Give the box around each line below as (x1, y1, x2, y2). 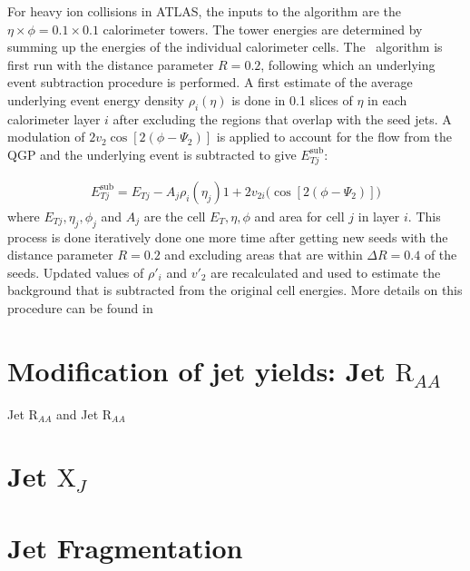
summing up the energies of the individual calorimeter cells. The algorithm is (7, 37, 443, 56)
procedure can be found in (7, 298, 153, 317)
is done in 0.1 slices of (231, 90, 353, 109)
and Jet (56, 404, 99, 423)
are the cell (143, 206, 206, 225)
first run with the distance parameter (7, 54, 214, 74)
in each (367, 90, 407, 109)
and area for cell (254, 206, 345, 225)
